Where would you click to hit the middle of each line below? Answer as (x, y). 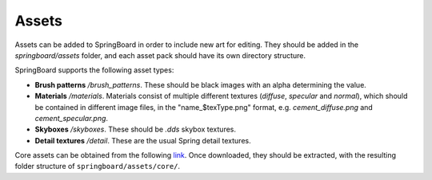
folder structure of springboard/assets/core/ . (97, 166)
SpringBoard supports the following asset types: (94, 70)
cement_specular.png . (71, 118)
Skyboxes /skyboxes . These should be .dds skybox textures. (135, 129)
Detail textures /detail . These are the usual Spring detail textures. (143, 140)
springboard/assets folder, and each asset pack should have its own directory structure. (160, 55)
